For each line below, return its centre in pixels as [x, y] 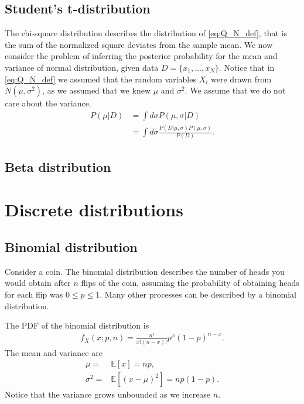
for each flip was [34, 294]
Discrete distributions [94, 210]
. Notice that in [247, 67]
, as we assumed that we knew [96, 90]
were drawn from [241, 79]
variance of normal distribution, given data [82, 67]
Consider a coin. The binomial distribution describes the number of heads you [145, 271]
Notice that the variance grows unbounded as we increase [108, 394]
